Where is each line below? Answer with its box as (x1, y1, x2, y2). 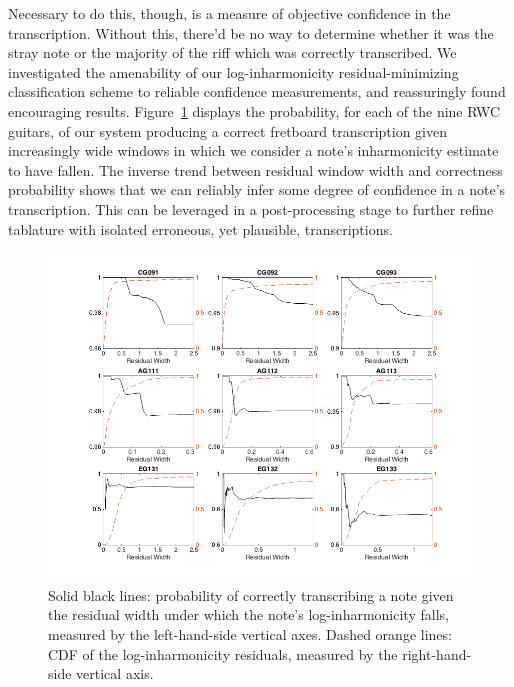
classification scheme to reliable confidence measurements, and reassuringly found (8, 81, 506, 102)
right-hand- (402, 643, 472, 664)
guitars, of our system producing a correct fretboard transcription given (8, 120, 447, 141)
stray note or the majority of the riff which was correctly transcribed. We (8, 42, 457, 63)
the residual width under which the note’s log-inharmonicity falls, (48, 604, 449, 625)
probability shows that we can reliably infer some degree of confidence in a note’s (8, 179, 506, 200)
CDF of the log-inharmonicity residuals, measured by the (48, 643, 398, 664)
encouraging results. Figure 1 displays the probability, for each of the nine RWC (8, 100, 501, 121)
